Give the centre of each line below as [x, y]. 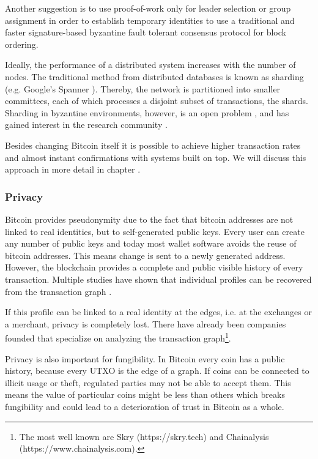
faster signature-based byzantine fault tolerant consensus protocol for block [146, 32]
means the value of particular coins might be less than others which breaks [145, 394]
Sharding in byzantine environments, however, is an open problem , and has [147, 112]
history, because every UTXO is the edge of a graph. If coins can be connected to [157, 371]
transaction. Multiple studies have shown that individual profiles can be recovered [158, 279]
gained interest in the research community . [86, 125]
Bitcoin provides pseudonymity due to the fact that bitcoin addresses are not [149, 219]
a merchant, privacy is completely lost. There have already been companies [146, 323]
